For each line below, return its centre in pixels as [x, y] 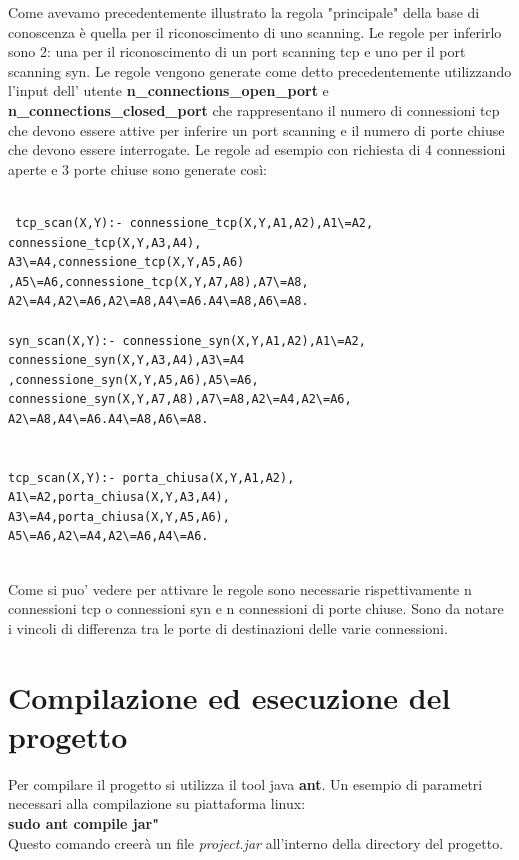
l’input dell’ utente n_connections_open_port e [168, 90]
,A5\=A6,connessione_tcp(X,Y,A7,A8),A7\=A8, [158, 281]
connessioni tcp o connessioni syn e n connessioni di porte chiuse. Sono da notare [256, 608]
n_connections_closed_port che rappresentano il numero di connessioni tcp [254, 109]
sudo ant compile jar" [83, 822]
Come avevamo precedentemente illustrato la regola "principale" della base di [244, 12]
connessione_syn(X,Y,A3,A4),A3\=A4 [126, 360]
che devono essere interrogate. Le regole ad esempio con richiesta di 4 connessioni [257, 149]
